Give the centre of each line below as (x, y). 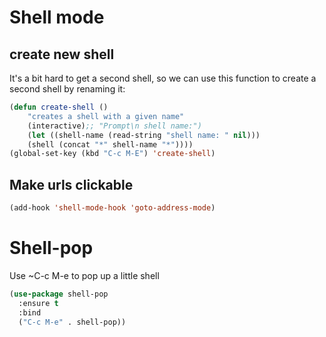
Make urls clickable (71, 184)
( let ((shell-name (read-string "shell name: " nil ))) (144, 135)
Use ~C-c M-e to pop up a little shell (84, 275)
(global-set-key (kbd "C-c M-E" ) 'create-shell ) (112, 154)
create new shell (62, 54)
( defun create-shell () (59, 107)
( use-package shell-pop (59, 294)
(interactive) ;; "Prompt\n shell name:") (114, 126)
